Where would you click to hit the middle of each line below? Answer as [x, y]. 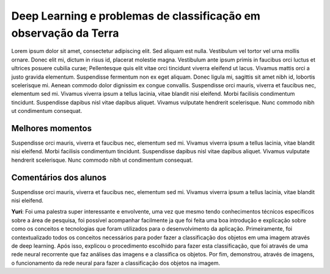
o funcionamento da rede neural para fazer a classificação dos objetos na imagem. [116, 263]
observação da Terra [65, 33]
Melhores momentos [51, 128]
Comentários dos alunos [59, 177]
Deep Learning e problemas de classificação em [136, 16]
